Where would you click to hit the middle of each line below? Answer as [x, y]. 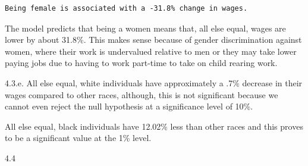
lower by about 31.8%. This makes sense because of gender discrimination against [153, 40]
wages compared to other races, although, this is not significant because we [142, 94]
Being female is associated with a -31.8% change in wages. [126, 8]
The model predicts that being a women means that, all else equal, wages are [145, 28]
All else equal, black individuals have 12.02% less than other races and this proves [154, 126]
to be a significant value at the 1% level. [78, 138]
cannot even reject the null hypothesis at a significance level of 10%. [129, 106]
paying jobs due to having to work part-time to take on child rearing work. [141, 63]
